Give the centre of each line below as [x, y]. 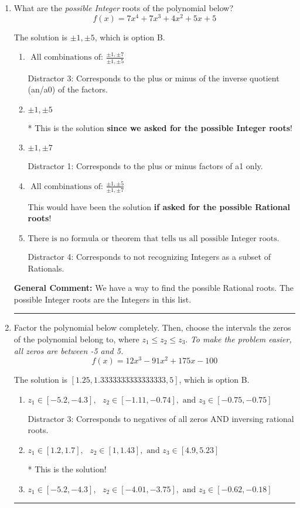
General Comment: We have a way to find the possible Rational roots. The [154, 288]
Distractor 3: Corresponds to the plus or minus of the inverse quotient [154, 78]
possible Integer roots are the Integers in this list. [103, 299]
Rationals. [46, 268]
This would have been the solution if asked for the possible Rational [159, 206]
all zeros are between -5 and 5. [69, 350]
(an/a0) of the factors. [68, 89]
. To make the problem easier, [238, 339]
